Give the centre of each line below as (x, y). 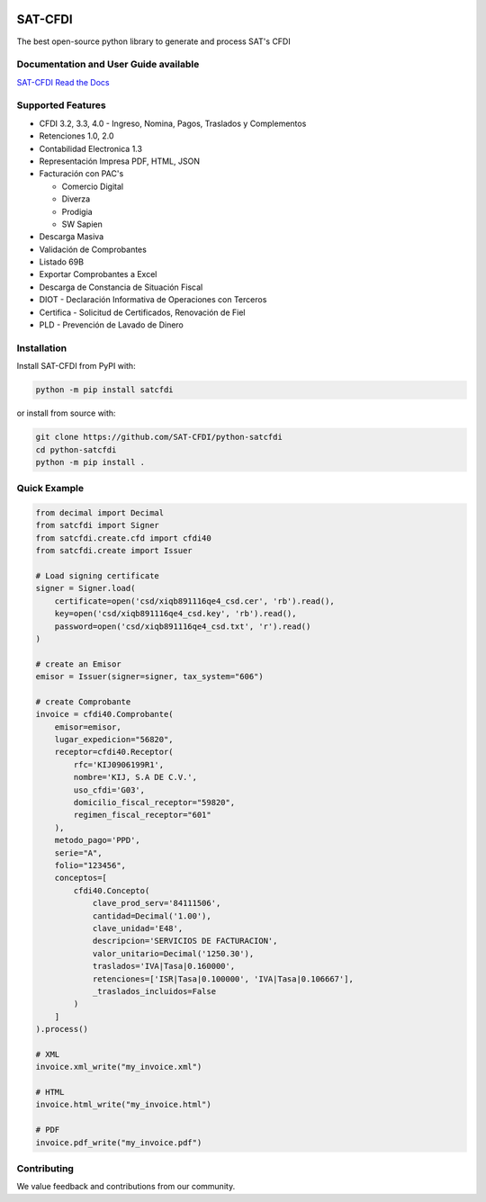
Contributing (45, 1168)
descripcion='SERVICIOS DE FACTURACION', (185, 941)
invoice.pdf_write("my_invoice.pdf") (119, 1142)
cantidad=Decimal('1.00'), (152, 916)
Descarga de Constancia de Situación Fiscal (121, 287)
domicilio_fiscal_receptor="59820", (154, 803)
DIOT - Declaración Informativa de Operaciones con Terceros (153, 300)
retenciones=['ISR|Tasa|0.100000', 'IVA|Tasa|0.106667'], (223, 979)
